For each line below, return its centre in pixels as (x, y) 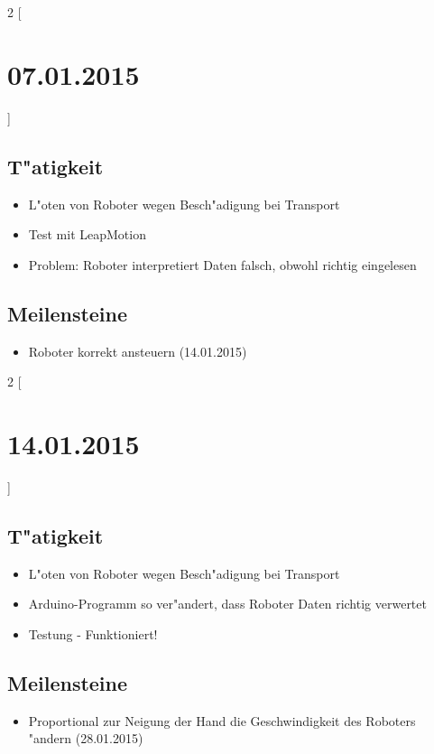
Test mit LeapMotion (87, 234)
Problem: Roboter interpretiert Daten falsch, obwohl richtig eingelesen (222, 264)
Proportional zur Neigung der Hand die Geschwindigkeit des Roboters (222, 720)
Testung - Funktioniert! (93, 633)
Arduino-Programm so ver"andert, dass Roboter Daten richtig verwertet (227, 604)
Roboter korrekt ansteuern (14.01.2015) (138, 351)
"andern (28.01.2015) (86, 738)
